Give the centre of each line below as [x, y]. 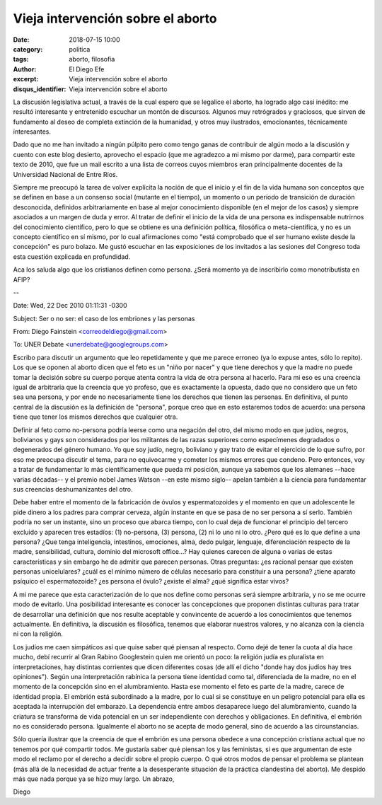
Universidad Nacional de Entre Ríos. [65, 174]
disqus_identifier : [40, 89]
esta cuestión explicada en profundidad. [72, 256]
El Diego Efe [87, 69]
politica [80, 49]
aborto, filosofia [92, 59]
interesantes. [32, 132]
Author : [25, 69]
